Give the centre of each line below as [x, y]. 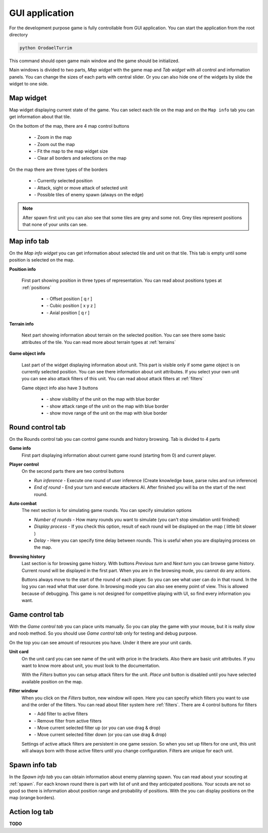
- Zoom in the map [53, 137]
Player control [24, 464]
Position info [23, 269]
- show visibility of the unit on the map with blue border [103, 399]
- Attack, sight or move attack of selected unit [81, 188]
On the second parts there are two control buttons [73, 471]
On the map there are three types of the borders [58, 169]
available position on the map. [52, 681]
